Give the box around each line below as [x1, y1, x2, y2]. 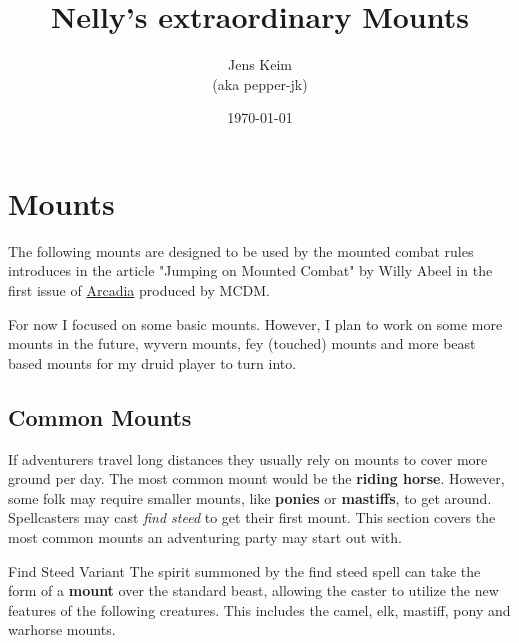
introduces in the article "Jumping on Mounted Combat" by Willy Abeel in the [8, 260, 493, 281]
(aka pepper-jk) [212, 73, 308, 94]
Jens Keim [227, 54, 293, 75]
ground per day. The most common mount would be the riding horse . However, [8, 468, 505, 489]
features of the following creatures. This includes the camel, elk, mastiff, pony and [8, 599, 511, 620]
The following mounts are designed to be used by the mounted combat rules [8, 240, 474, 261]
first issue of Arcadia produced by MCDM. [8, 280, 270, 301]
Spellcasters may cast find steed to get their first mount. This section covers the [8, 507, 496, 528]
